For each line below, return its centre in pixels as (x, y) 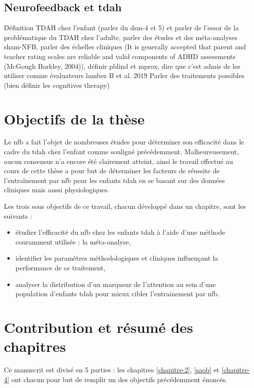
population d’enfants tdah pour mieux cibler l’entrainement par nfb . (117, 294)
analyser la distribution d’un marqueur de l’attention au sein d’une (116, 284)
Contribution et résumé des (99, 327)
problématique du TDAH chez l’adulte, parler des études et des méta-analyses (121, 37)
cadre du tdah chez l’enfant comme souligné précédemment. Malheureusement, (121, 152)
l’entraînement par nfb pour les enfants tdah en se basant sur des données (115, 180)
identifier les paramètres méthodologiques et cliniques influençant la (117, 258)
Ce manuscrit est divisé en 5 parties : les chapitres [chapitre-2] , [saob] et (112, 370)
